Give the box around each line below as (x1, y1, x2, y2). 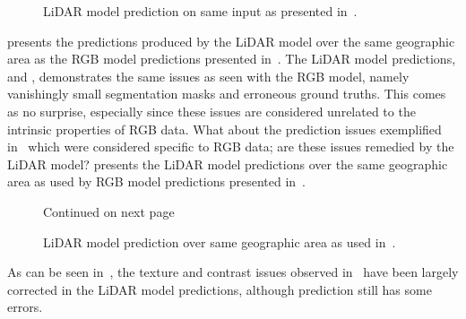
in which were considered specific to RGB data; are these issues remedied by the (7, 137, 454, 156)
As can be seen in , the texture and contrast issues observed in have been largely (7, 263, 459, 281)
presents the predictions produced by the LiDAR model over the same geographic (7, 31, 455, 50)
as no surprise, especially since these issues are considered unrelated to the (7, 101, 416, 120)
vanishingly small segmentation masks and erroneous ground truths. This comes (7, 84, 446, 103)
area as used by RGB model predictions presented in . (7, 172, 306, 191)
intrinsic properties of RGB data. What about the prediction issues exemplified (7, 119, 442, 138)
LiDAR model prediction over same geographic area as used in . (43, 232, 396, 251)
